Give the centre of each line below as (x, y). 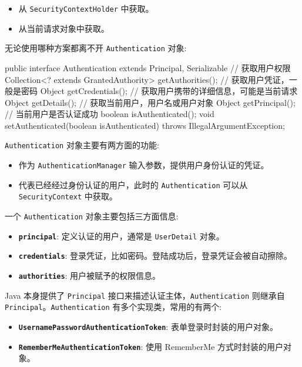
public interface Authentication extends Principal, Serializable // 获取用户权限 (148, 67)
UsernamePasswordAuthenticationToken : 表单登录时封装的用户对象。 (148, 327)
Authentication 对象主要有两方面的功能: (82, 145)
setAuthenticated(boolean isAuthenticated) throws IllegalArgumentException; (145, 125)
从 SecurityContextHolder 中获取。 (86, 8)
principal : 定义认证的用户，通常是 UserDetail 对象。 (121, 236)
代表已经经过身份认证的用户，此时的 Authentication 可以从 (133, 184)
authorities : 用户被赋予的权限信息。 (90, 276)
